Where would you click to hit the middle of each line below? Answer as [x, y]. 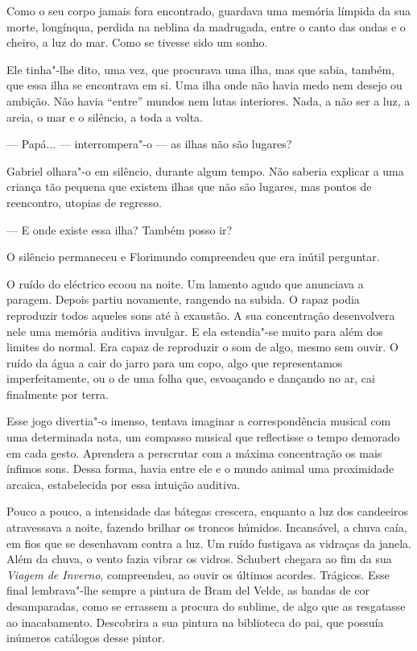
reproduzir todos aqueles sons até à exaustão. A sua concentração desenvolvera [201, 315]
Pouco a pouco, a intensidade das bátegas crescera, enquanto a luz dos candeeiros [207, 511]
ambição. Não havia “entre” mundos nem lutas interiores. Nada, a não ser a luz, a [208, 100]
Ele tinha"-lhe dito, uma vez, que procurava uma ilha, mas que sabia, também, [201, 69]
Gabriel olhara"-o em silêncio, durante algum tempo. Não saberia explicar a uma [205, 170]
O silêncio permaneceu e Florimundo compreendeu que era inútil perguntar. [193, 257]
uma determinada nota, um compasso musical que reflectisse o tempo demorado [203, 437]
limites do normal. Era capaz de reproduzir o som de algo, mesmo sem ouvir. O [202, 347]
